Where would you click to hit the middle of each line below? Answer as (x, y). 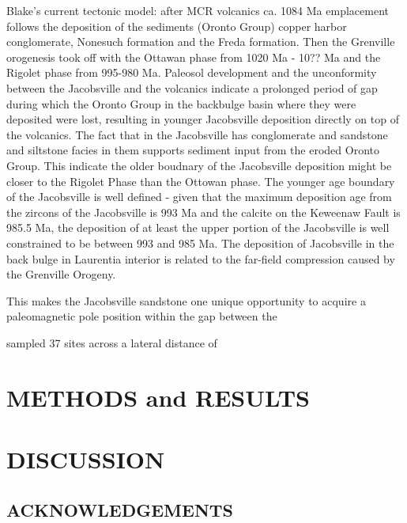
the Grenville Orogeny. (61, 274)
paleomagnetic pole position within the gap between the (142, 316)
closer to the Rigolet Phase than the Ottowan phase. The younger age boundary (201, 181)
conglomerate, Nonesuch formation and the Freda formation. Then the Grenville (201, 42)
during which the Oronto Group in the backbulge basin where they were (181, 103)
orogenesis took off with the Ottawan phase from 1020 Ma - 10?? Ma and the (194, 57)
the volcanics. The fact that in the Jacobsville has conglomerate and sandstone (197, 134)
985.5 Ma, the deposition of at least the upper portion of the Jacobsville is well (198, 227)
